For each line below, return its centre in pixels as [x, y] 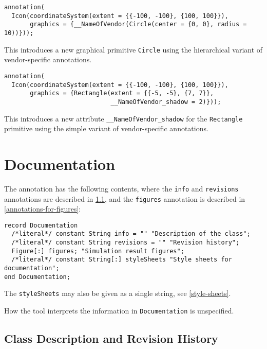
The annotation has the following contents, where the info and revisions [121, 188]
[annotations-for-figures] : [43, 209]
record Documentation [41, 225]
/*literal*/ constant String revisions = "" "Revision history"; [126, 243]
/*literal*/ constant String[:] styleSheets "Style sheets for [122, 260]
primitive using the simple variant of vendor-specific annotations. [106, 128]
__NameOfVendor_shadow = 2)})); [166, 102]
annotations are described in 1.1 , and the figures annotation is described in [125, 198]
